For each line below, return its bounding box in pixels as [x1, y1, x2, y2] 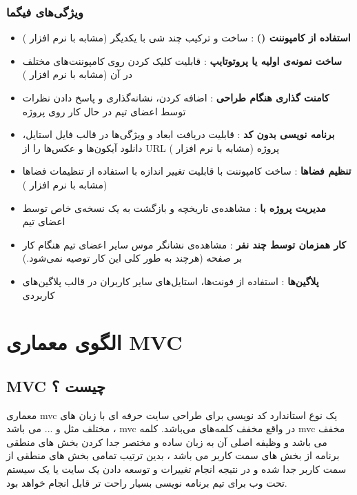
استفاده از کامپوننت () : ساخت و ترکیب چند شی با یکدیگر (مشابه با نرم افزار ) [22, 30, 351, 45]
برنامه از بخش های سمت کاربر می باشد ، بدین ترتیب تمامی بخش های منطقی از [6, 448, 340, 463]
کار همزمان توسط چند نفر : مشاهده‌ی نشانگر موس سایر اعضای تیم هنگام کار [22, 237, 346, 251]
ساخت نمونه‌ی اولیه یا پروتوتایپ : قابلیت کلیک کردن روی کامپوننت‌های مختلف [22, 53, 343, 68]
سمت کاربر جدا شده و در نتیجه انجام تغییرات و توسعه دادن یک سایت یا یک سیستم [6, 462, 347, 476]
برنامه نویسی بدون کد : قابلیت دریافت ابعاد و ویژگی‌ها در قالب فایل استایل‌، [22, 127, 335, 142]
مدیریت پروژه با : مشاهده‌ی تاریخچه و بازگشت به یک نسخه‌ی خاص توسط [22, 200, 326, 215]
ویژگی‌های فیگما [6, 3, 83, 20]
